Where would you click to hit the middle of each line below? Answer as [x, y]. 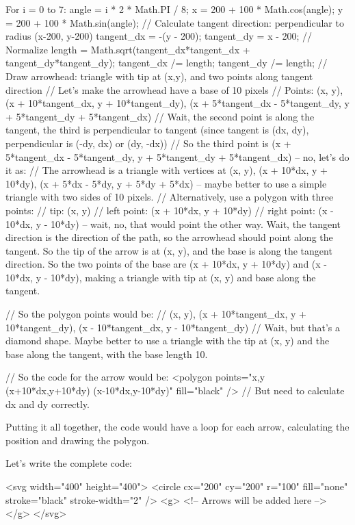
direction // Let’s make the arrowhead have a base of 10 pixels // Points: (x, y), [174, 89]
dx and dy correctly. [48, 404]
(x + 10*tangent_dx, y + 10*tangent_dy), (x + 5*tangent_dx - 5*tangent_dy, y [177, 103]
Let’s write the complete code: [69, 463]
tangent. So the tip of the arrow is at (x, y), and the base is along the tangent [169, 250]
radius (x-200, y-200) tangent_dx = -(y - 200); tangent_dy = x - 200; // [159, 36]
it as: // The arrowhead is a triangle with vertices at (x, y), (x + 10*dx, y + [167, 170]
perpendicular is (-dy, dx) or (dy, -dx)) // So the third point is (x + [148, 143]
